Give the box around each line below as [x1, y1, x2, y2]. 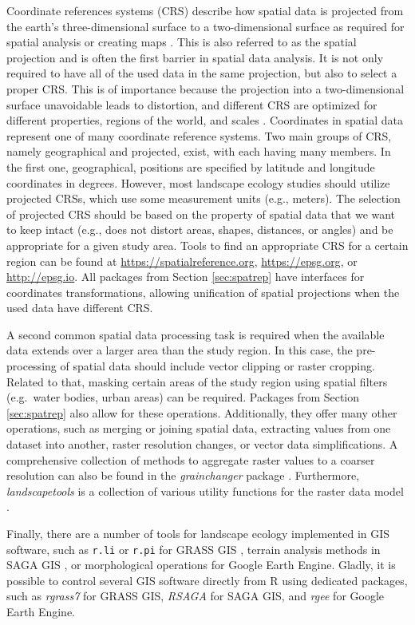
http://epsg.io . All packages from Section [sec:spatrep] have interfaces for [6, 268, 365, 285]
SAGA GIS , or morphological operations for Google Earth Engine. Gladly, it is [6, 556, 396, 573]
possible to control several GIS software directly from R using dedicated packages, [6, 572, 408, 588]
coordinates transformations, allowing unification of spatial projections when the [6, 283, 400, 300]
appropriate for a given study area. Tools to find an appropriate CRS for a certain [6, 236, 409, 253]
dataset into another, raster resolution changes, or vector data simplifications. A [6, 436, 398, 453]
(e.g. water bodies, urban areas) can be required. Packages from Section [6, 389, 360, 405]
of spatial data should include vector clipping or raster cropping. [60, 358, 375, 374]
